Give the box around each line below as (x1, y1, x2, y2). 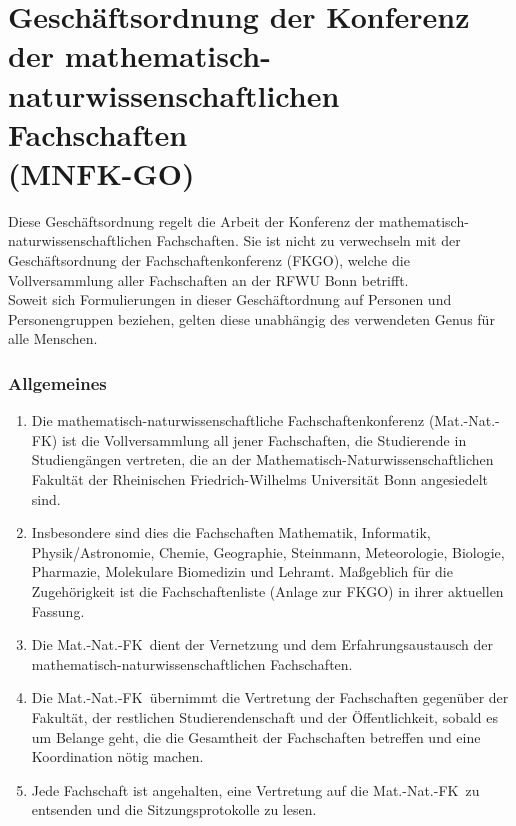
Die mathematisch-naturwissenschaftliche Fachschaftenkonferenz (31, 410, 425, 431)
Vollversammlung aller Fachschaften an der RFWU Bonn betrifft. (8, 269, 409, 290)
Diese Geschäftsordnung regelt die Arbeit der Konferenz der (8, 210, 375, 231)
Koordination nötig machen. (31, 746, 204, 767)
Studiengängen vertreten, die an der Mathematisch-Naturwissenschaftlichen (31, 449, 494, 470)
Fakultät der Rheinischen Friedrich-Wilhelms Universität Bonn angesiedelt (31, 469, 489, 490)
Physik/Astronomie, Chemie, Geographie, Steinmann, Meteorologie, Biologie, (31, 541, 505, 562)
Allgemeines (8, 370, 107, 395)
